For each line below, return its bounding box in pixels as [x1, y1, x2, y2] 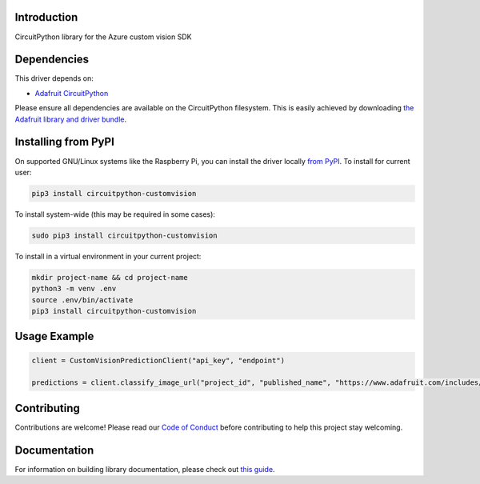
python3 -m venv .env [31, 284, 117, 294]
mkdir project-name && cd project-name [31, 273, 188, 282]
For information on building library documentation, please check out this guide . [14, 464, 275, 474]
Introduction [14, 10, 78, 24]
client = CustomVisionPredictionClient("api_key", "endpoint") [31, 356, 286, 365]
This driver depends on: [14, 74, 94, 83]
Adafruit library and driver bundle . [14, 114, 127, 124]
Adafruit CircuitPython [34, 88, 109, 98]
